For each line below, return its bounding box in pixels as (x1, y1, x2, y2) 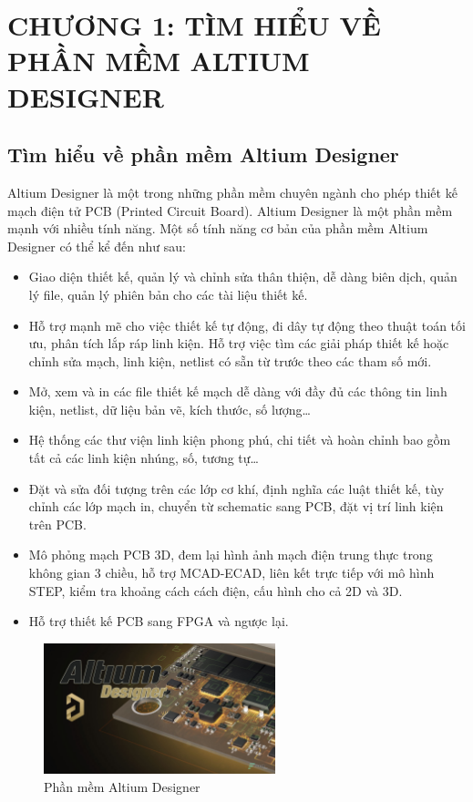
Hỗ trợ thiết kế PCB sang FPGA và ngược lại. (28, 612, 289, 631)
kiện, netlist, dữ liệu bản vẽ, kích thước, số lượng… (28, 399, 311, 418)
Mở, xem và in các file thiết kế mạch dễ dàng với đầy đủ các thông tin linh (28, 382, 447, 401)
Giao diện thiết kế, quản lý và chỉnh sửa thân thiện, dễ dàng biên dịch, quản (28, 267, 458, 286)
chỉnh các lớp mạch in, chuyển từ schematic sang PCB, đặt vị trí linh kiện (28, 497, 444, 516)
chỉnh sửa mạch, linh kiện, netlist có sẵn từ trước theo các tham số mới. (28, 351, 432, 370)
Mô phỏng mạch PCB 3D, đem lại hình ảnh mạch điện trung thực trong (28, 545, 433, 564)
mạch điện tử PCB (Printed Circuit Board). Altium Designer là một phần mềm (7, 200, 453, 220)
